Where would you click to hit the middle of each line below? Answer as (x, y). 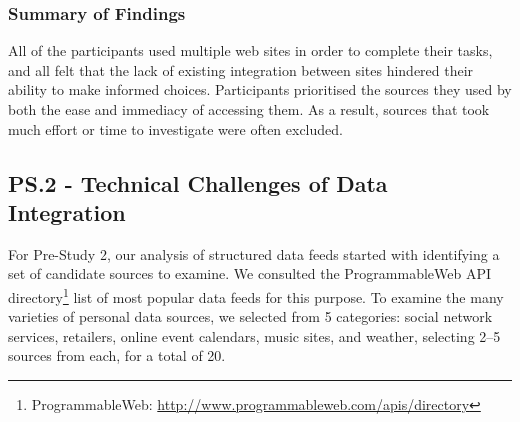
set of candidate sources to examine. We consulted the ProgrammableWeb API (250, 273)
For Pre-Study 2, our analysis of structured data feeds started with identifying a (254, 253)
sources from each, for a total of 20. (117, 355)
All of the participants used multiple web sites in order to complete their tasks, (250, 50)
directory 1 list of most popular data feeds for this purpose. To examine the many (256, 295)
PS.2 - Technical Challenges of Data (198, 182)
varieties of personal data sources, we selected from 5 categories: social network (250, 316)
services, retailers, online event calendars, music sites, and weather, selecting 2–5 (254, 335)
